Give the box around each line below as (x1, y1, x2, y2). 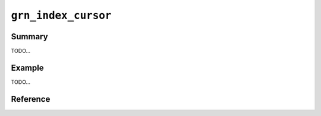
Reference (11, 94, 51, 104)
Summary (11, 32, 48, 42)
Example (11, 62, 44, 73)
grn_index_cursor (11, 9, 112, 22)
